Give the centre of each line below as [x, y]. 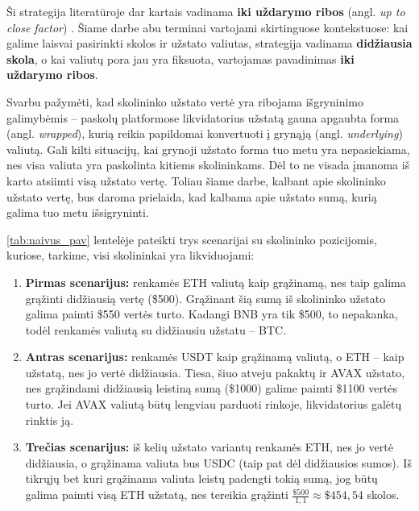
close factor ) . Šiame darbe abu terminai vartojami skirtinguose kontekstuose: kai [207, 27]
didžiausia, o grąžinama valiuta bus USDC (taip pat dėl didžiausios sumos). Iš [218, 462]
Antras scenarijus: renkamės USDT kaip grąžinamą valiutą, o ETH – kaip [215, 357]
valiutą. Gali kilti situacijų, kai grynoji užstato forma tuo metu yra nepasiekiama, [208, 149]
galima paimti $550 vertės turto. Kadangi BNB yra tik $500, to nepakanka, [212, 314]
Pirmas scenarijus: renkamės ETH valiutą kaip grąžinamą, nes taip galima [216, 282]
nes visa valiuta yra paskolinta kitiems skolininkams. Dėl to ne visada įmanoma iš [208, 165]
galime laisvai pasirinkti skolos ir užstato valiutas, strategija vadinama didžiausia [209, 43]
